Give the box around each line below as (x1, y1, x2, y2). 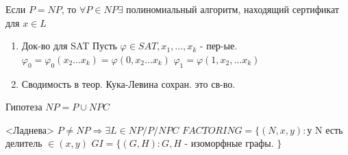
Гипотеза (5, 99, 42, 114)
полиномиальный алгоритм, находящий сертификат (126, 2, 339, 16)
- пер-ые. (199, 38, 238, 53)
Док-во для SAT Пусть (21, 38, 117, 53)
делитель (5, 136, 42, 150)
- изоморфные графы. (184, 136, 274, 150)
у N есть (307, 122, 343, 136)
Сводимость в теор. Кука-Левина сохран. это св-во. (21, 76, 236, 91)
